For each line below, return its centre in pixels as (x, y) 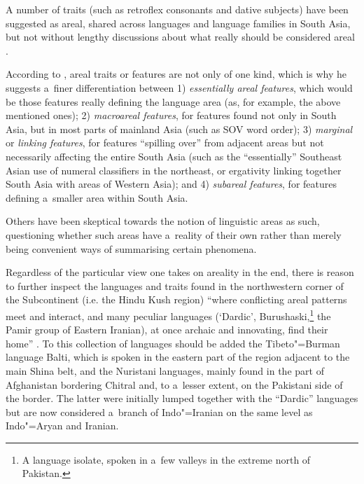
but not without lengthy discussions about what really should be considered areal (180, 37)
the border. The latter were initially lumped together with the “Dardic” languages (182, 398)
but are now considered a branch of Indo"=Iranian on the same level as (159, 412)
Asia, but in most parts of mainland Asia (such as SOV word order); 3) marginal (179, 129)
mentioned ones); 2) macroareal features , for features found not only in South (171, 115)
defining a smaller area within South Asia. (97, 197)
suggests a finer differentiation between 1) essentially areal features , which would (179, 87)
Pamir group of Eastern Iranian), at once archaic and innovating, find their (167, 330)
